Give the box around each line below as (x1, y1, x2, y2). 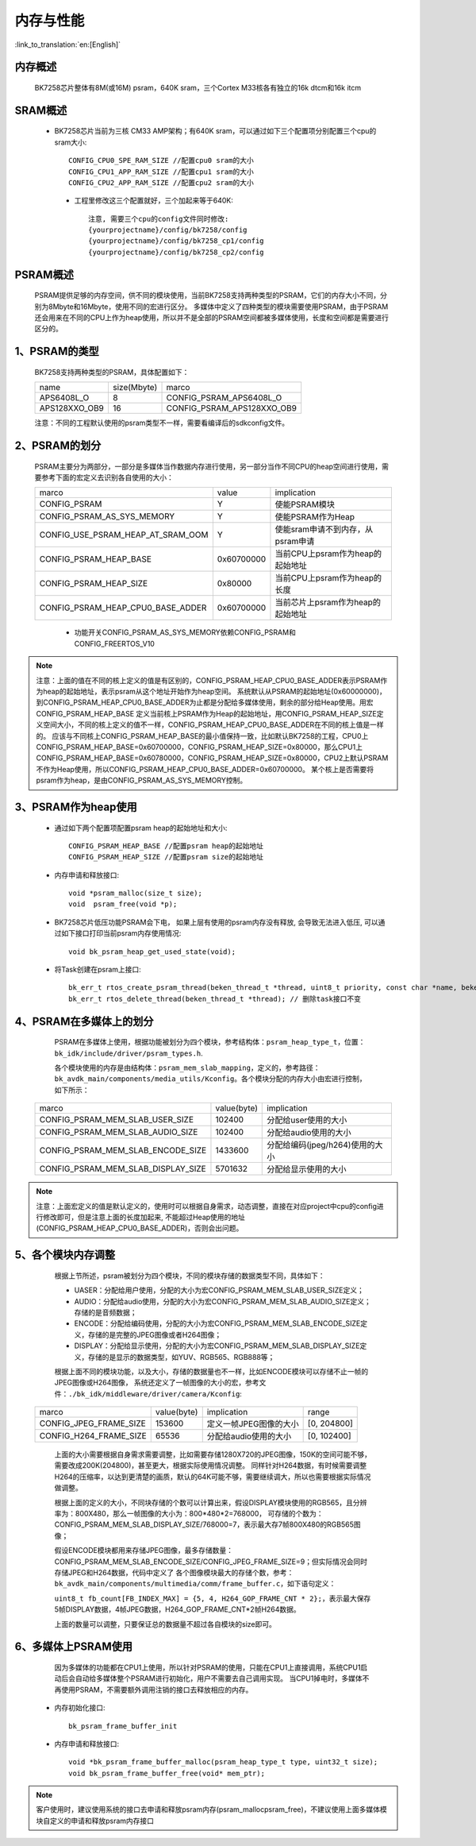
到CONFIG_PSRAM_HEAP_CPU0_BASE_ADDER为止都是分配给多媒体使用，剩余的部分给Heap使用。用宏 (36, 697, 374, 707)
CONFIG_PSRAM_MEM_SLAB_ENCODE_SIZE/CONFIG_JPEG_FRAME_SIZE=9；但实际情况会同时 (54, 1557, 368, 1566)
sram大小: (54, 137, 87, 147)
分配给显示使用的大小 (267, 1164, 347, 1175)
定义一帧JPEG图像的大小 (206, 1419, 299, 1430)
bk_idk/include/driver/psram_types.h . (54, 1049, 204, 1058)
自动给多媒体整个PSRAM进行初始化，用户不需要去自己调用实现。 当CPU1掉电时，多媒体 (75, 1674, 363, 1683)
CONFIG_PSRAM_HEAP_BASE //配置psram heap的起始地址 (68, 841, 264, 850)
